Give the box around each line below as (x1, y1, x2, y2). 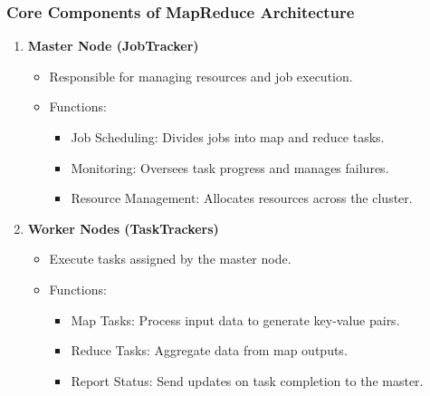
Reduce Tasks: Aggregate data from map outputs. (71, 341, 348, 360)
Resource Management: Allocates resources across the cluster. (71, 188, 413, 208)
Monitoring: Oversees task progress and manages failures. (71, 158, 389, 177)
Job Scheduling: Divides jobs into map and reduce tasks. (71, 128, 385, 146)
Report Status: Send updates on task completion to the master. (71, 371, 424, 390)
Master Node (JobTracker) (27, 36, 199, 55)
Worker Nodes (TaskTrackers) (27, 218, 219, 237)
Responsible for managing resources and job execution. (49, 66, 353, 85)
